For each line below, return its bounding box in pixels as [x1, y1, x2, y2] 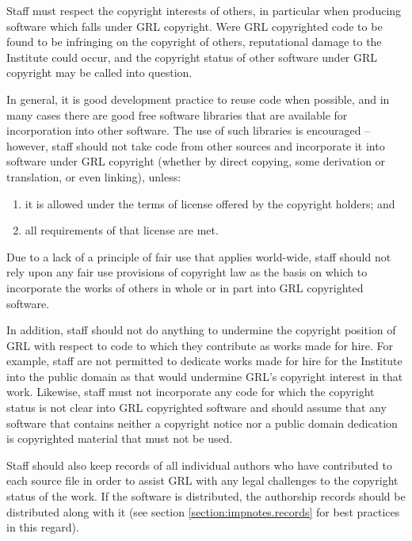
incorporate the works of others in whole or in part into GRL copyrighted [6, 279, 364, 295]
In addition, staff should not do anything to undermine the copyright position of [6, 322, 396, 338]
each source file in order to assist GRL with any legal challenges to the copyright [6, 472, 399, 489]
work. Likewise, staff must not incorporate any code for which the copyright [6, 383, 375, 400]
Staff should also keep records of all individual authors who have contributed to [6, 456, 393, 473]
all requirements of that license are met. [25, 222, 219, 238]
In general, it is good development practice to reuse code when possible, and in [6, 90, 390, 107]
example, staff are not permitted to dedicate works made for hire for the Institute [6, 352, 402, 369]
